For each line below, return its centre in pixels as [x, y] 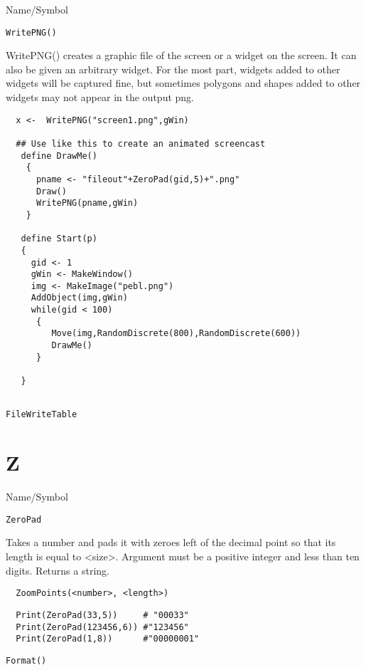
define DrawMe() [59, 156]
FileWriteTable [42, 415]
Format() [26, 660]
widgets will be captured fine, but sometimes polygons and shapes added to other [183, 83]
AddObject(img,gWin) [79, 298]
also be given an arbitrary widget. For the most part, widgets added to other [173, 69]
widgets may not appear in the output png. [100, 97]
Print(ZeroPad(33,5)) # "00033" [102, 615]
